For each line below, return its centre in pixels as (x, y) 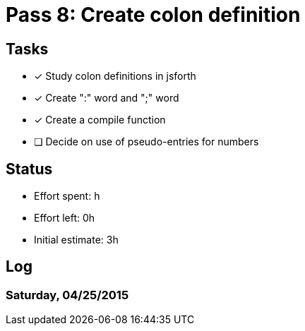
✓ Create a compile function (100, 120)
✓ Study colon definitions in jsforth (115, 76)
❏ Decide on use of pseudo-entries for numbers (146, 142)
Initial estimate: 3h (76, 240)
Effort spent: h (67, 196)
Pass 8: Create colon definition (153, 15)
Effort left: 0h (65, 218)
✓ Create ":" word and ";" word (107, 98)
